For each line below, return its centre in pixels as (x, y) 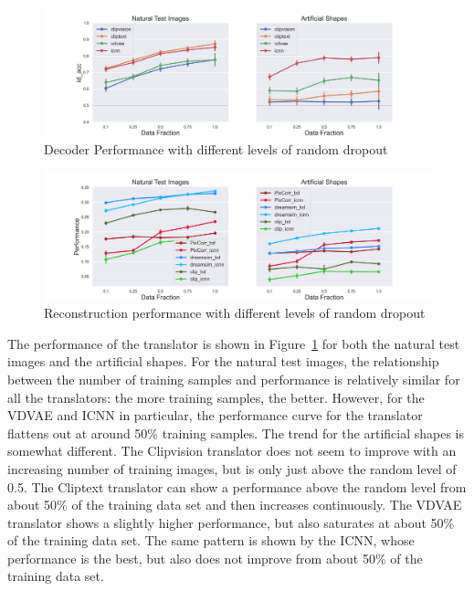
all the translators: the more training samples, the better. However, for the (216, 397)
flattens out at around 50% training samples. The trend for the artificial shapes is (236, 433)
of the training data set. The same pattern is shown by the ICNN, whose (211, 540)
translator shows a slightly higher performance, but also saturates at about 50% (231, 522)
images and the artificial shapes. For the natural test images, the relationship (223, 361)
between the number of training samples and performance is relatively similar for (234, 379)
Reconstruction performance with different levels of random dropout (235, 313)
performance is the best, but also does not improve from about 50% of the (215, 558)
